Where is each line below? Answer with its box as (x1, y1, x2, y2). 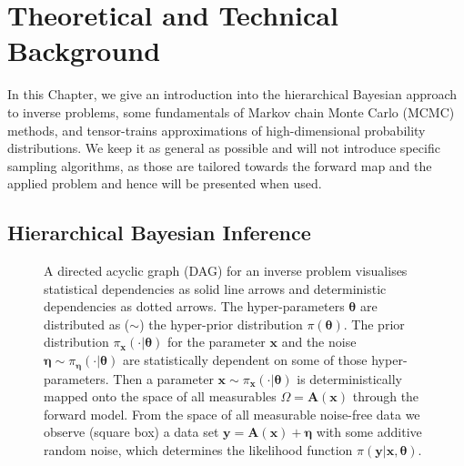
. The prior (343, 314, 405, 333)
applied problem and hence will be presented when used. (7, 174, 322, 193)
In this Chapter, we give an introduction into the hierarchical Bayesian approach (7, 85, 458, 104)
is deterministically (297, 369, 402, 388)
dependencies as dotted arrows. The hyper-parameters (44, 297, 345, 316)
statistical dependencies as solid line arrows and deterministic (44, 279, 387, 298)
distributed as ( (44, 314, 130, 333)
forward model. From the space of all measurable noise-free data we (44, 404, 420, 423)
